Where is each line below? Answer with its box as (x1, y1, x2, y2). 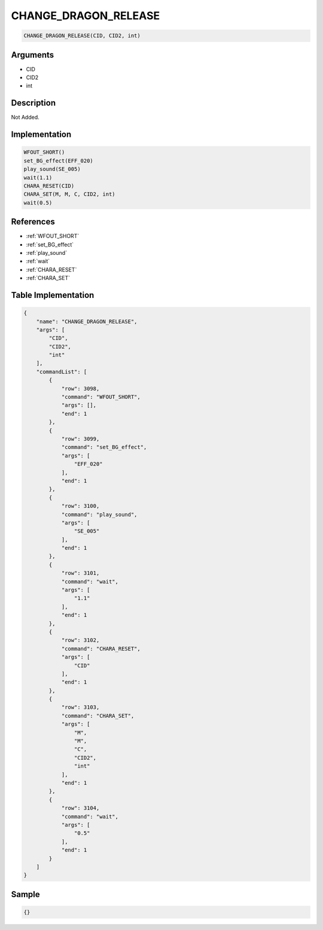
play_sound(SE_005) (23, 165, 81, 173)
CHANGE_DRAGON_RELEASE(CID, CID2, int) (23, 32, 141, 39)
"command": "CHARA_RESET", (61, 645, 141, 652)
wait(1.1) (23, 174, 53, 181)
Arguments (11, 50, 54, 60)
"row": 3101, (61, 570, 100, 577)
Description (11, 98, 56, 108)
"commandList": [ (36, 368, 87, 375)
